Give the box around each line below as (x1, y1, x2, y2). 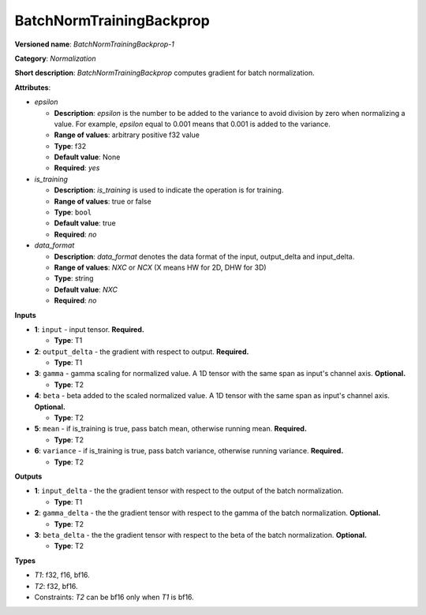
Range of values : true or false (54, 196, 151, 206)
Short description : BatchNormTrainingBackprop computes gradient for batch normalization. (14, 68, 315, 78)
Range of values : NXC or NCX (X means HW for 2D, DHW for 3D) (54, 263, 267, 272)
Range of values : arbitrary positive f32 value (54, 130, 200, 140)
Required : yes (54, 163, 100, 173)
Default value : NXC (54, 285, 118, 294)
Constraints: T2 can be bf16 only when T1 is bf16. (34, 592, 195, 602)
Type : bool (54, 207, 92, 217)
